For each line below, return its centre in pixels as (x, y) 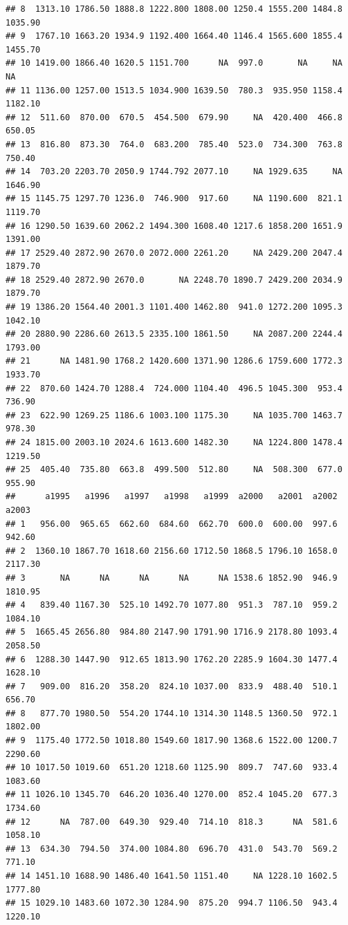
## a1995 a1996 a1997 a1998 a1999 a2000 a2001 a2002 (172, 497)
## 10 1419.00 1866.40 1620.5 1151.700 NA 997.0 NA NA (174, 63)
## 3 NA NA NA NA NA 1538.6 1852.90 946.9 (172, 578)
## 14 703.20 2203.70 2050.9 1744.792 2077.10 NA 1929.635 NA (174, 172)
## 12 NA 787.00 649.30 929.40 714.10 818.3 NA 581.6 (172, 822)
